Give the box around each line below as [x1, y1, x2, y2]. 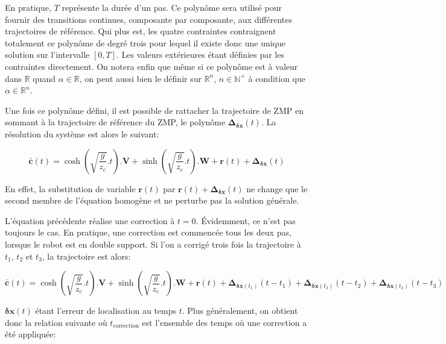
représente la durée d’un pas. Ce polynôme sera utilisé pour [62, 1, 282, 13]
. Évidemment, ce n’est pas [196, 214, 296, 227]
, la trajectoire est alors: [42, 249, 131, 262]
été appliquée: [5, 328, 56, 340]
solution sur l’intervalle [5, 48, 90, 61]
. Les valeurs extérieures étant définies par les [116, 48, 284, 61]
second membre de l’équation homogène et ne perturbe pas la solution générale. [5, 194, 299, 207]
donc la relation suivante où [5, 316, 107, 328]
